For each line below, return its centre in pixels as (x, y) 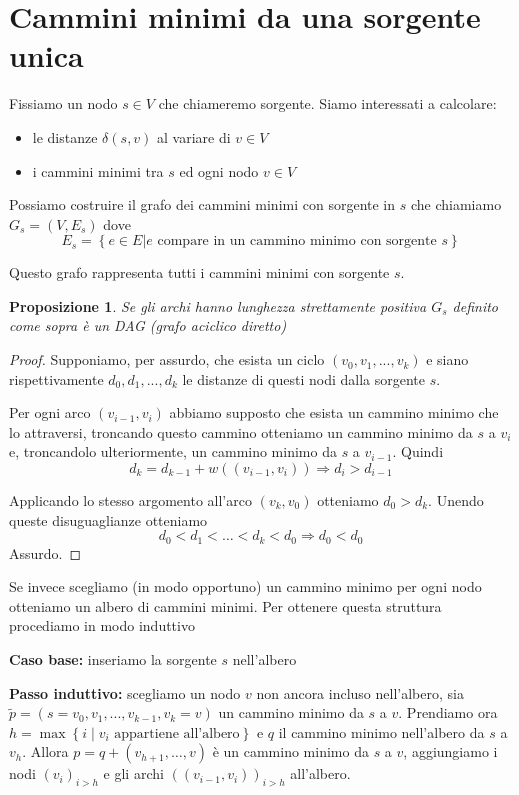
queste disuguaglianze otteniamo (108, 519)
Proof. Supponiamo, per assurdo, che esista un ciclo (167, 359)
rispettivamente (56, 378)
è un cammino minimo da (290, 751)
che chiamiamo (456, 204)
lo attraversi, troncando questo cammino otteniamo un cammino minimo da (241, 431)
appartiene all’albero (177, 733)
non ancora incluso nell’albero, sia (360, 692)
